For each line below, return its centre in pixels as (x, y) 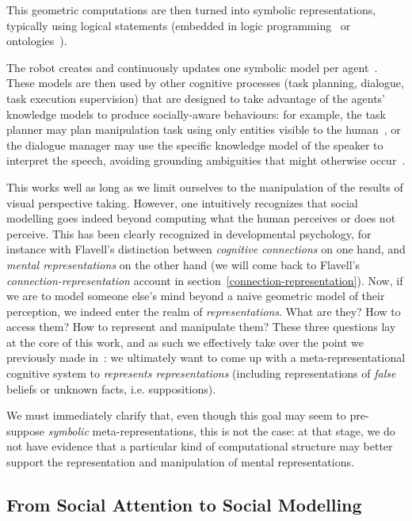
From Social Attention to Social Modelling (184, 505)
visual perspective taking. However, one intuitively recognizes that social (182, 202)
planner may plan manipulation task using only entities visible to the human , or (204, 129)
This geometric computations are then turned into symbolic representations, (191, 10)
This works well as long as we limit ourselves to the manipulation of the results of (205, 186)
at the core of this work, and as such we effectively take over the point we (185, 342)
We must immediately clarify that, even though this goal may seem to (176, 415)
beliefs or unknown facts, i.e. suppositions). (111, 388)
